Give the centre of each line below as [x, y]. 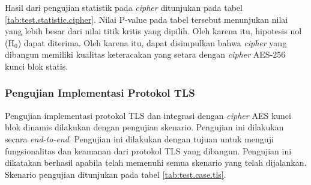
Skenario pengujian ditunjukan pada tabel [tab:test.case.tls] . [116, 174]
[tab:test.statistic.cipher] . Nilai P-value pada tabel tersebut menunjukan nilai [146, 19]
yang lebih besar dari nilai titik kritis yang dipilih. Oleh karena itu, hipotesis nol [153, 31]
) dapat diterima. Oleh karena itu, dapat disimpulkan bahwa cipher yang [152, 42]
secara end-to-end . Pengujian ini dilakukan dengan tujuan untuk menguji [139, 138]
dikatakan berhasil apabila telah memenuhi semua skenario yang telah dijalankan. [156, 162]
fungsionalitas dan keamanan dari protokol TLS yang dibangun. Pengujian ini [148, 150]
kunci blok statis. [37, 66]
